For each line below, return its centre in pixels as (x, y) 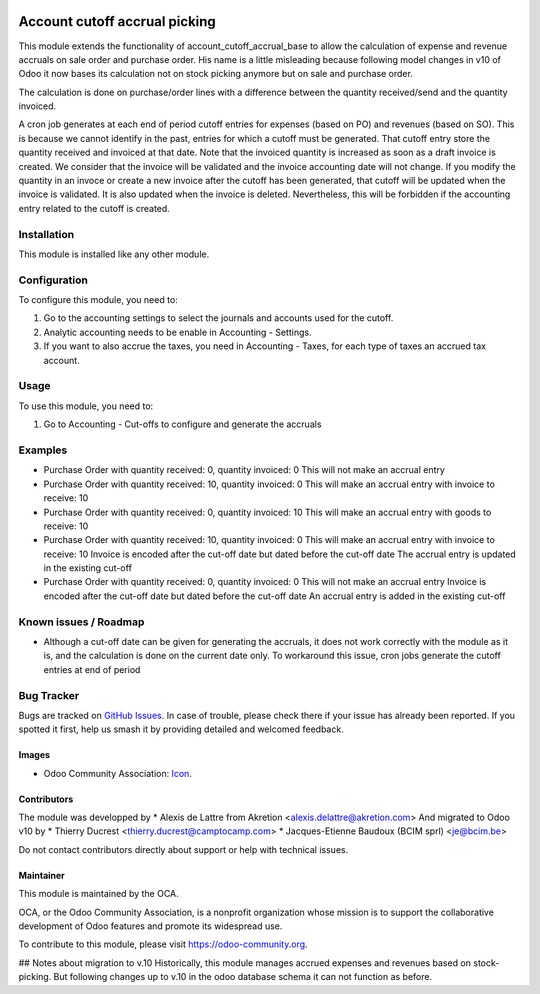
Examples (43, 450)
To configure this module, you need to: (98, 300)
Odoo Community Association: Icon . (117, 773)
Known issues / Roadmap (81, 622)
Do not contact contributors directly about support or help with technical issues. (183, 849)
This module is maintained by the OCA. (98, 894)
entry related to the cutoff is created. (94, 208)
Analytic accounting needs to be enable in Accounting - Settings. (177, 332)
